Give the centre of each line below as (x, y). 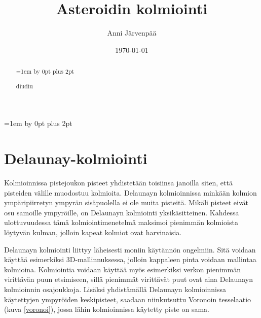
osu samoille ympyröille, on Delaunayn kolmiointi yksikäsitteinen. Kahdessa (122, 212)
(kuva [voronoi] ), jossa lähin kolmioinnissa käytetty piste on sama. (107, 309)
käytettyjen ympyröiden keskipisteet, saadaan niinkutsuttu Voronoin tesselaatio (128, 299)
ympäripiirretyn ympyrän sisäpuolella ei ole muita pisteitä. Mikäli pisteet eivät (126, 202)
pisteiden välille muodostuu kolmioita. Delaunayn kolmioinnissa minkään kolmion (130, 192)
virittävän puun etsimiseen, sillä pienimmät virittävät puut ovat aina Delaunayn (128, 279)
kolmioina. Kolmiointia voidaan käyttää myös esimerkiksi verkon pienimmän (122, 269)
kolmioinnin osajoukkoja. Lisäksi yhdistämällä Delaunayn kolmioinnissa (115, 289)
